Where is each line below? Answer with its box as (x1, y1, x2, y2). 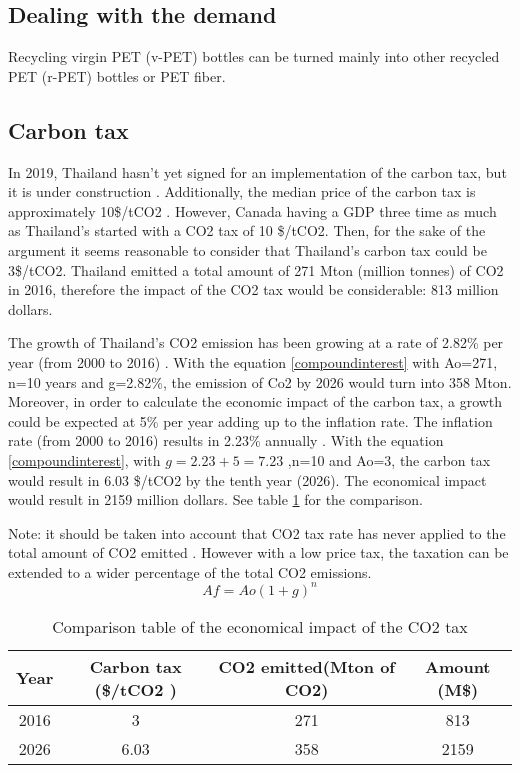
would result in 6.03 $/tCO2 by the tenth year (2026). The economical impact (8, 469, 487, 490)
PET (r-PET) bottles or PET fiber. (8, 65, 226, 86)
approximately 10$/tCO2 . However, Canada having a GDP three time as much (8, 200, 497, 221)
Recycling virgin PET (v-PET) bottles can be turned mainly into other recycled (8, 46, 500, 67)
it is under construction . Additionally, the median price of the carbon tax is (8, 181, 476, 202)
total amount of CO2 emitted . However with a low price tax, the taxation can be (8, 542, 509, 563)
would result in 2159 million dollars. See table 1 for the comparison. (8, 489, 423, 510)
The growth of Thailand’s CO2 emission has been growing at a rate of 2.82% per (8, 332, 504, 353)
